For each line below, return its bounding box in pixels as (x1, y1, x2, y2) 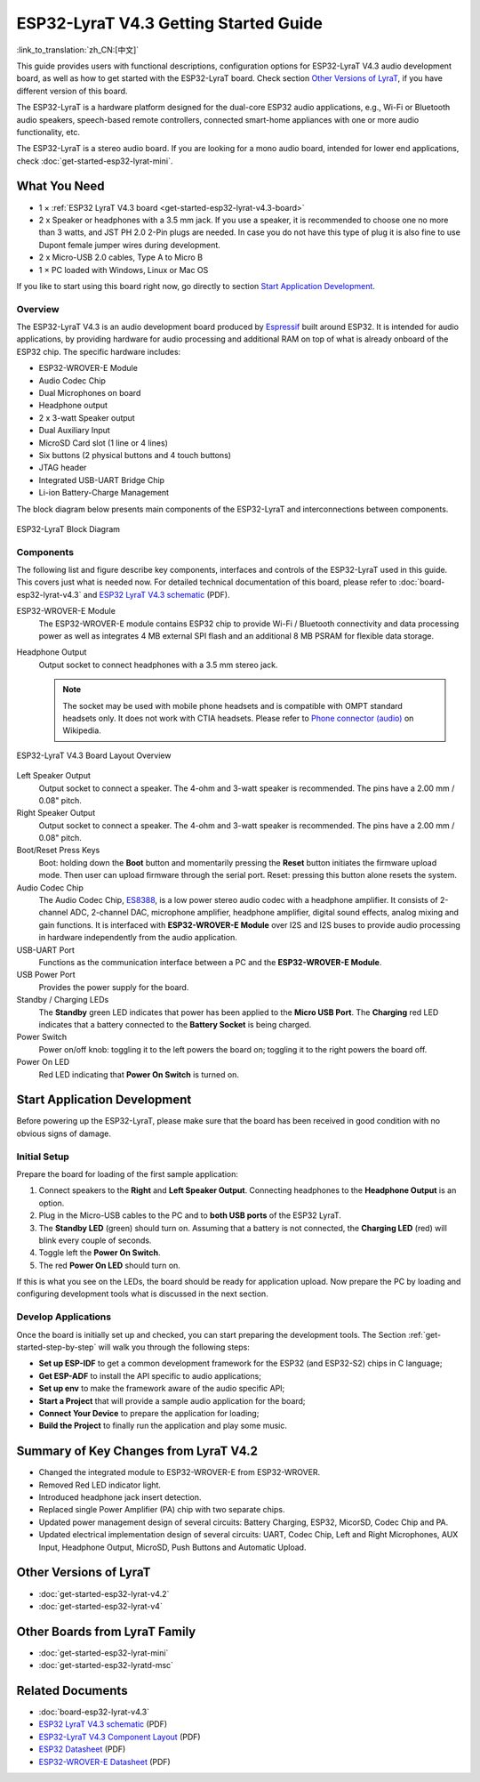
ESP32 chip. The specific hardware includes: (16, 346, 181, 357)
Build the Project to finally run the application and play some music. (38, 1420, 288, 1431)
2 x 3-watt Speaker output (38, 412, 135, 423)
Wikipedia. (62, 725, 101, 736)
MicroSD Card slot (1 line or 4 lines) (38, 437, 169, 448)
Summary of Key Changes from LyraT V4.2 (16, 1444, 258, 1459)
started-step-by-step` (16, 1342, 97, 1352)
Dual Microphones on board (38, 388, 141, 399)
